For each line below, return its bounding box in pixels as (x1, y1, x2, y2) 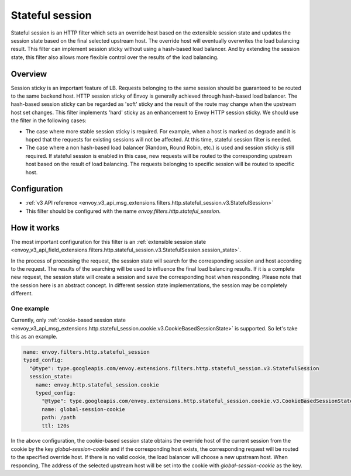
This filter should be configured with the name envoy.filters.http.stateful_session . (25, 208, 221, 215)
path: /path (42, 414, 76, 421)
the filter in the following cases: (11, 117, 87, 124)
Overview (11, 69, 47, 79)
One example (11, 304, 50, 312)
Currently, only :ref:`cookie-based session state (11, 316, 126, 324)
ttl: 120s (42, 422, 70, 429)
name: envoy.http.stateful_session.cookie (35, 381, 159, 388)
